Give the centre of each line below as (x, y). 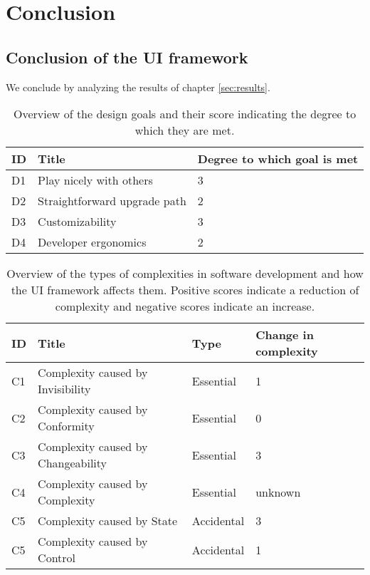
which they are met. (185, 130)
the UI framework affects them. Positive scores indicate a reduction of (185, 290)
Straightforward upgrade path (112, 201)
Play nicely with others (95, 180)
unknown (278, 492)
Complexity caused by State (108, 521)
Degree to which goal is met (278, 159)
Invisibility (64, 389)
